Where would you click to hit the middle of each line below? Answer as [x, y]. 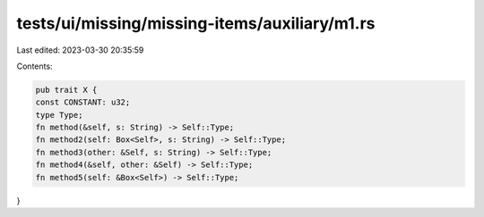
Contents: [35, 66]
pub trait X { [66, 90]
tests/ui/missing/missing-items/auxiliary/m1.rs [196, 23]
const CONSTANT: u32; [83, 102]
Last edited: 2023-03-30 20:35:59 [80, 50]
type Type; [59, 115]
